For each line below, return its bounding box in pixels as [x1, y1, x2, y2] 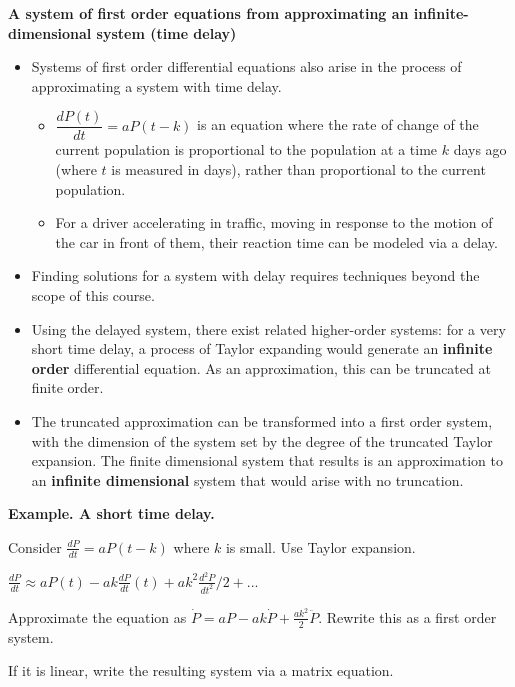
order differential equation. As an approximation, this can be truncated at [31, 357, 491, 378]
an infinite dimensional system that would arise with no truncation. [31, 469, 464, 490]
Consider [8, 536, 62, 557]
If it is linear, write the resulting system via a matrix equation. [8, 660, 394, 681]
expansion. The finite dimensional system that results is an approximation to [31, 450, 503, 471]
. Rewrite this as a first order [318, 606, 497, 627]
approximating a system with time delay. [31, 75, 282, 96]
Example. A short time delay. [8, 503, 215, 524]
